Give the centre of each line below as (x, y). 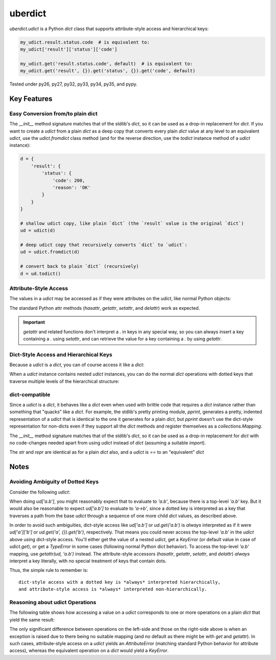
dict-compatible (30, 394)
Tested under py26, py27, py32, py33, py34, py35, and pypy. (73, 84)
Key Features (31, 99)
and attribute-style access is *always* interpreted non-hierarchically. (113, 589)
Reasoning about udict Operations (53, 602)
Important (34, 322)
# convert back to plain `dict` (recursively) (79, 267)
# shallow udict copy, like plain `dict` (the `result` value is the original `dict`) (132, 223)
